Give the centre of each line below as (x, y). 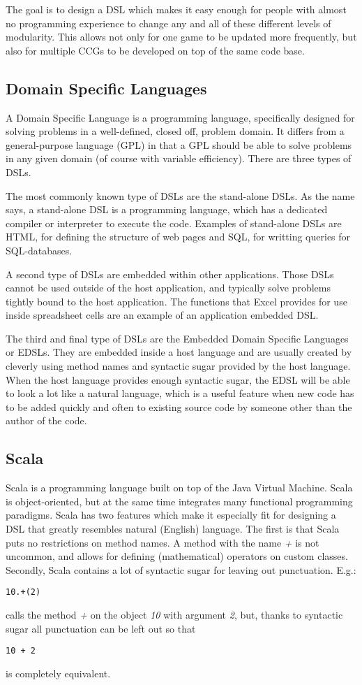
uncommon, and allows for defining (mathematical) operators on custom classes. (177, 556)
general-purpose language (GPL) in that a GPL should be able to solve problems (179, 144)
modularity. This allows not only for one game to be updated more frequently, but (181, 37)
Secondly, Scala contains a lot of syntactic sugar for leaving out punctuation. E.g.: (181, 569)
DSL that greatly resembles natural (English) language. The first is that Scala (173, 529)
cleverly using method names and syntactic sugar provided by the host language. (178, 366)
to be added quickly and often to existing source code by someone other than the (179, 406)
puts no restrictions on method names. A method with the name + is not (163, 542)
